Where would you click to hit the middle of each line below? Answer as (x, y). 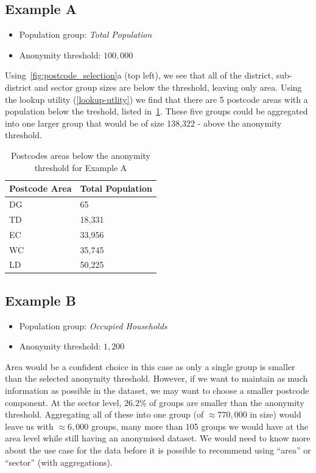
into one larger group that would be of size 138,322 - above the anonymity (143, 123)
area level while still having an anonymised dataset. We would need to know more (158, 438)
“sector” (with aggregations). (59, 462)
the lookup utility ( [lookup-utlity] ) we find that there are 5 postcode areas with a (156, 99)
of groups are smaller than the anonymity (227, 402)
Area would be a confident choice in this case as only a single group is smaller (150, 366)
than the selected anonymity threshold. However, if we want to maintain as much (156, 378)
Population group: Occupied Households (93, 325)
